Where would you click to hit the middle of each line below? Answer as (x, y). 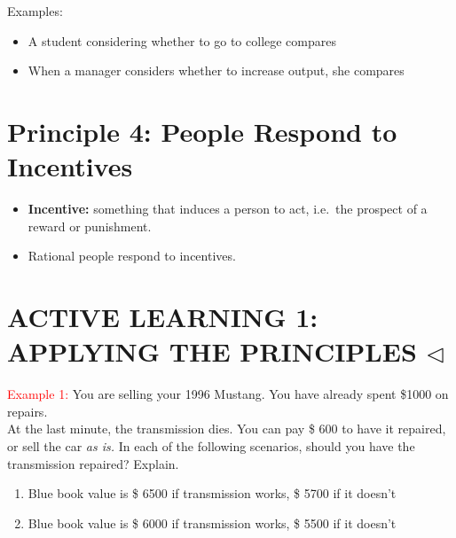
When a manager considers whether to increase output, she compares (216, 70)
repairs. (28, 411)
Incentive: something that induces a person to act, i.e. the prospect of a (228, 209)
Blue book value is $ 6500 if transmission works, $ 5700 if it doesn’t (212, 493)
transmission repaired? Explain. (93, 463)
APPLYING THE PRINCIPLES (212, 351)
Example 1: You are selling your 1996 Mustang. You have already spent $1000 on (228, 394)
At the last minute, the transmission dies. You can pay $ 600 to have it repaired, (227, 429)
